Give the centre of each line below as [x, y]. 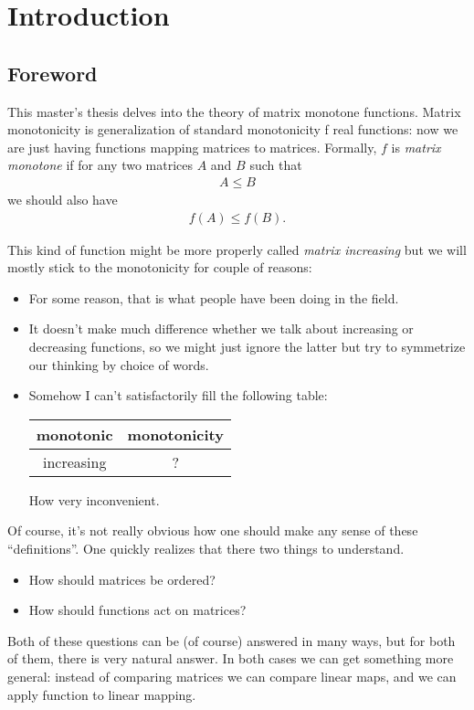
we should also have [63, 199]
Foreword [53, 73]
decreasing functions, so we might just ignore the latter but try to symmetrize [247, 346]
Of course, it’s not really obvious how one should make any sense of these [213, 530]
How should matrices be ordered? [122, 579]
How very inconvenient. [94, 499]
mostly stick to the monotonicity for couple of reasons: [160, 267]
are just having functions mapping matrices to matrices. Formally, [192, 147]
